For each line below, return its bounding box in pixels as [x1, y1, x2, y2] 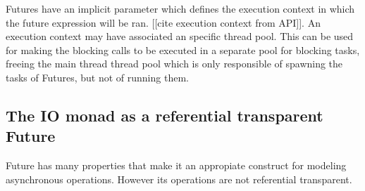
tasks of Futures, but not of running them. [6, 70, 189, 84]
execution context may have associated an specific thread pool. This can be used [6, 29, 354, 44]
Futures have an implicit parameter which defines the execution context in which [6, 1, 355, 15]
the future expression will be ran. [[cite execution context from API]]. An [6, 15, 321, 29]
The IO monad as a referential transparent [6, 104, 323, 126]
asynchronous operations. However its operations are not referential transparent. [6, 171, 352, 186]
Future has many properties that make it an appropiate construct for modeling [6, 158, 347, 173]
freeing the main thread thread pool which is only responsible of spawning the [6, 56, 343, 71]
